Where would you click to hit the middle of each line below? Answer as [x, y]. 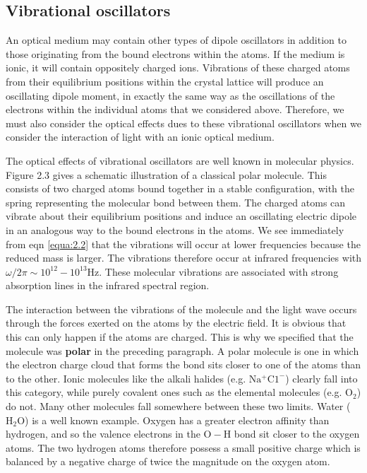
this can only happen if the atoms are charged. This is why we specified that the [180, 337]
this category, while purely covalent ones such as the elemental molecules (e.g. [174, 392]
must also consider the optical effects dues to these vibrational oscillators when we [183, 123]
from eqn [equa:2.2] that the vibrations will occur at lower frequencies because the [183, 244]
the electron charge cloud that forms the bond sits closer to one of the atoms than [183, 364]
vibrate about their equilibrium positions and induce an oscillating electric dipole [181, 216]
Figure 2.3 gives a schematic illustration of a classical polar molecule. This [166, 174]
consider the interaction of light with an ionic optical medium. [140, 137]
